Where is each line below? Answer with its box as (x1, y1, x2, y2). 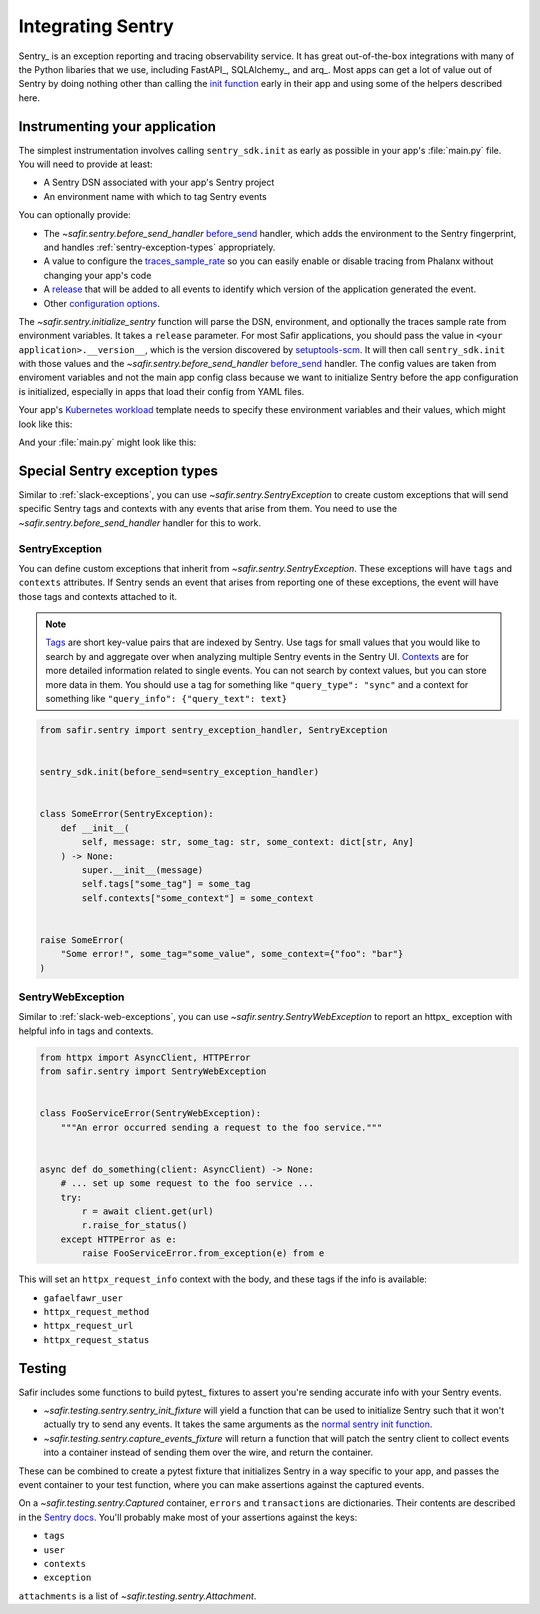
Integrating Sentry (18, 15, 174, 37)
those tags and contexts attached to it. (18, 590, 178, 602)
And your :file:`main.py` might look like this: (18, 436, 197, 449)
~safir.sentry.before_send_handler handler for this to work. (18, 516, 262, 529)
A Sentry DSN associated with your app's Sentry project (43, 176, 275, 189)
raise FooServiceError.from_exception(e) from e (81, 1248, 325, 1259)
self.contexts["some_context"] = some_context (81, 892, 314, 904)
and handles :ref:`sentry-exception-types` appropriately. (43, 241, 276, 253)
